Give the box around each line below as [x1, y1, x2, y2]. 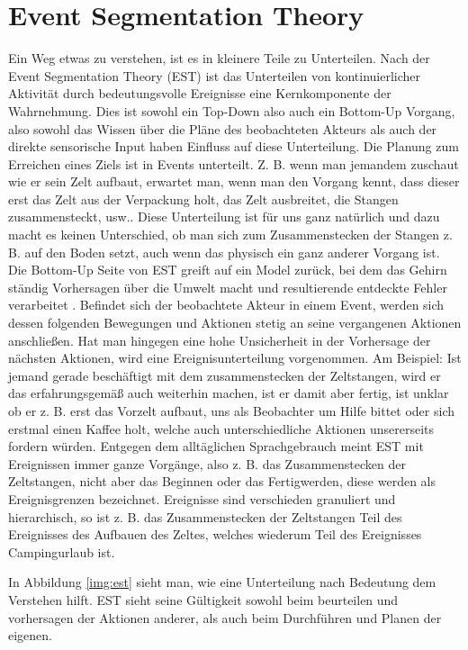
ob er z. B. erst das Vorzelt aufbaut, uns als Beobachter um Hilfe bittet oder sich [8, 402, 454, 420]
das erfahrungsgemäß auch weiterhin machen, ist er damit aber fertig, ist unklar [8, 384, 449, 402]
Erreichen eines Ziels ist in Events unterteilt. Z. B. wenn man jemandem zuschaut [8, 154, 459, 173]
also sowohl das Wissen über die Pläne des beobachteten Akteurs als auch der [8, 119, 437, 138]
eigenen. [8, 626, 52, 645]
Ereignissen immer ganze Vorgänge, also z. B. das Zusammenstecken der [8, 454, 406, 473]
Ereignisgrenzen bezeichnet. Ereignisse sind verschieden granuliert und [8, 489, 396, 508]
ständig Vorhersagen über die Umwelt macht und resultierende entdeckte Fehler [8, 277, 447, 296]
